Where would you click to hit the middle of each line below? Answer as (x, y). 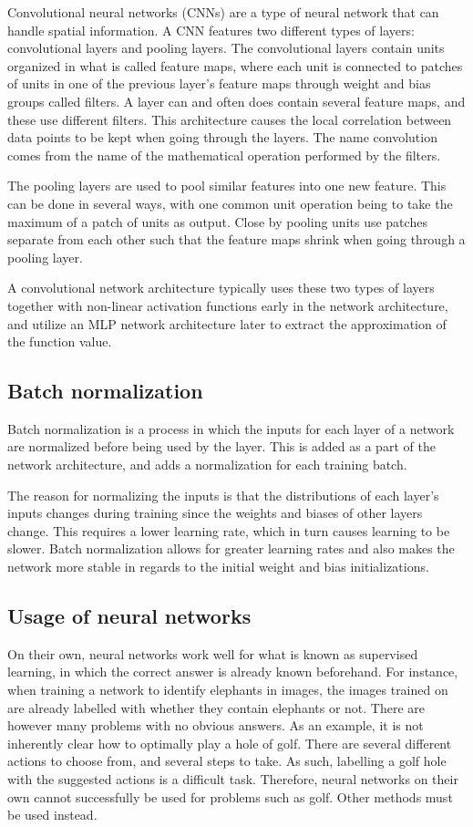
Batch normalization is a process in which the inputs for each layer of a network (231, 428)
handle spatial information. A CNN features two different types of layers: (211, 30)
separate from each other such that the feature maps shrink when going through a (236, 239)
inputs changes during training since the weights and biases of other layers (215, 513)
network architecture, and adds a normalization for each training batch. (207, 465)
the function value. (60, 341)
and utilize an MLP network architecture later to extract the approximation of (227, 323)
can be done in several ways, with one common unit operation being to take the (230, 203)
